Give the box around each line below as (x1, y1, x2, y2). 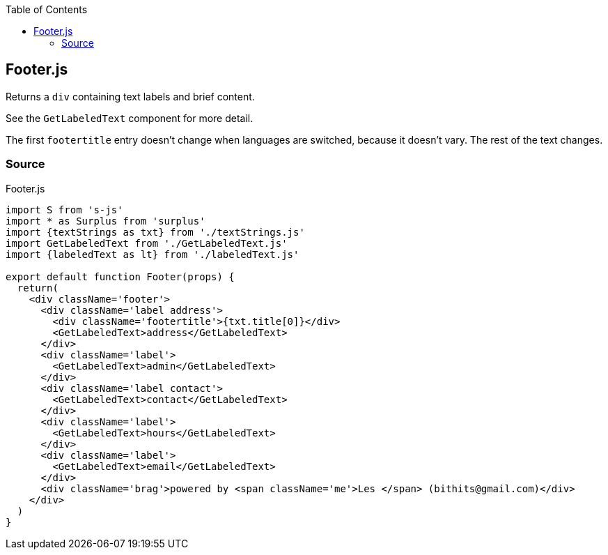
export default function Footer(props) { (6, 271, 235, 282)
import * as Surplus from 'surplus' (6, 215, 205, 227)
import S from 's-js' (6, 204, 123, 215)
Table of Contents (6, 3, 88, 15)
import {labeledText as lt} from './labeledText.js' (6, 248, 299, 260)
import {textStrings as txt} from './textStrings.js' (6, 226, 305, 238)
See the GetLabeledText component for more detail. (6, 112, 254, 124)
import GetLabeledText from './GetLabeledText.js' (6, 237, 288, 249)
